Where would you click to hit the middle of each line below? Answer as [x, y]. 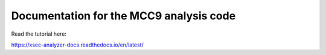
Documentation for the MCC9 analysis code [123, 16]
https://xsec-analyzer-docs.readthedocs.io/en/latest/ [78, 45]
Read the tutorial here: [39, 34]
